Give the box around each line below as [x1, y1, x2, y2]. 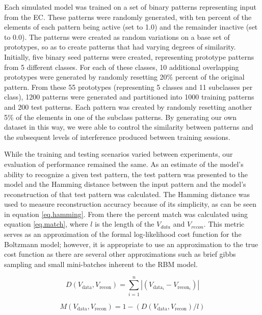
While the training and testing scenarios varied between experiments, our [4, 149, 233, 159]
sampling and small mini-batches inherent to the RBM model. [4, 258, 198, 269]
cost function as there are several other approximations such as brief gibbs [4, 249, 236, 259]
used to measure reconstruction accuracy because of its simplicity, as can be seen [4, 199, 256, 209]
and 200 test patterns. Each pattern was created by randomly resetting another [4, 101, 252, 112]
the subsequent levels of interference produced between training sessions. [4, 131, 230, 142]
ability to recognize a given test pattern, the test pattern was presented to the [4, 168, 248, 179]
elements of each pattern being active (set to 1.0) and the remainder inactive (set [4, 21, 258, 32]
